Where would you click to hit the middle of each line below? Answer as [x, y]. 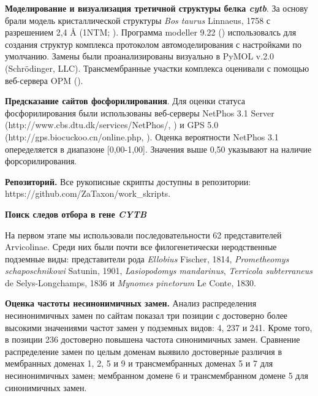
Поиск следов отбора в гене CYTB [76, 214]
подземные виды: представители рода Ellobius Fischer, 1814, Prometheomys [147, 258]
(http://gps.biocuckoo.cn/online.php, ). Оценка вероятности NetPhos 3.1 [142, 136]
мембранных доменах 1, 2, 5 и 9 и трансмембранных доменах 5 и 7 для [139, 363]
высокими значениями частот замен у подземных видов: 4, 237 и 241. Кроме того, [159, 327]
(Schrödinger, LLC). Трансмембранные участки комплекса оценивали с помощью [157, 68]
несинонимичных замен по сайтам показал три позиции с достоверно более [146, 315]
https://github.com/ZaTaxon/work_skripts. [88, 193]
